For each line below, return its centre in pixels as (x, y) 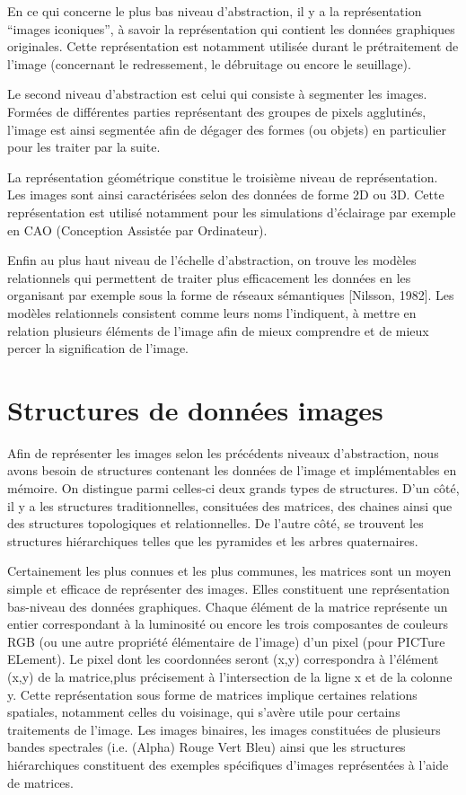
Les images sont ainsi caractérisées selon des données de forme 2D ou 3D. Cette (226, 194)
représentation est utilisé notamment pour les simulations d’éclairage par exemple (232, 212)
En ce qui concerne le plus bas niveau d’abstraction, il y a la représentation (215, 11)
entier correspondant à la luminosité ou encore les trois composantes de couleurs (228, 624)
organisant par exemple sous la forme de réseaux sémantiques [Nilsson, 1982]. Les (231, 295)
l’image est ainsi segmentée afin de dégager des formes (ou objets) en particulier (227, 129)
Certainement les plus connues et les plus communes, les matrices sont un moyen (229, 571)
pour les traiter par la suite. (84, 147)
